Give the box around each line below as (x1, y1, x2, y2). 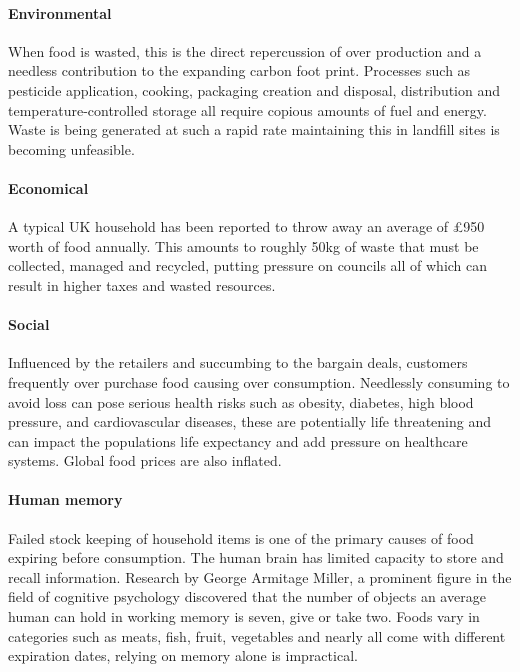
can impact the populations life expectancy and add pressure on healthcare (8, 430, 468, 451)
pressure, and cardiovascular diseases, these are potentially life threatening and (8, 411, 491, 432)
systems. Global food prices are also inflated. (8, 450, 282, 471)
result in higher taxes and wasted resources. (8, 274, 276, 295)
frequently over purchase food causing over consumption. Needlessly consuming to (8, 371, 510, 392)
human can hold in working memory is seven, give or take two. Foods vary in (8, 606, 480, 627)
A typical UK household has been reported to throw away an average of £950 (8, 216, 485, 237)
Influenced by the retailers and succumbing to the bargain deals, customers (8, 352, 468, 373)
